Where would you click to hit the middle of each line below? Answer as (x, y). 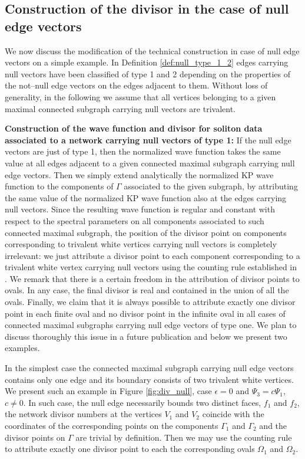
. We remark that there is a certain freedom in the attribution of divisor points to (152, 278)
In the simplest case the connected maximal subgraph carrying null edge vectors (149, 368)
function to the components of (59, 186)
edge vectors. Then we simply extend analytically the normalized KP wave (139, 174)
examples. (22, 348)
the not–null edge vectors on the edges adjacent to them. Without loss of (136, 85)
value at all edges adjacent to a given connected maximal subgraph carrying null (150, 163)
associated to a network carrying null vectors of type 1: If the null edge (148, 140)
